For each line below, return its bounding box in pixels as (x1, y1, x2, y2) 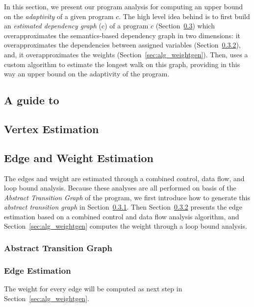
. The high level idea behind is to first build (119, 11, 250, 21)
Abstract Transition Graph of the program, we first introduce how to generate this (4, 192, 250, 202)
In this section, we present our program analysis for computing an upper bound (4, 1, 243, 11)
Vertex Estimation (4, 121, 99, 136)
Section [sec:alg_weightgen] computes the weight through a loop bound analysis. (4, 221, 247, 231)
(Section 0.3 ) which (155, 21, 215, 31)
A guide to (4, 93, 59, 108)
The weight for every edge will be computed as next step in (4, 283, 182, 294)
